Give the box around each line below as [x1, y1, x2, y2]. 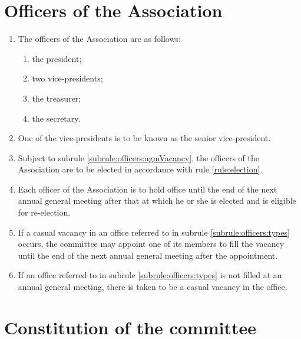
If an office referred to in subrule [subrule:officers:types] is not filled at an [18, 269, 282, 281]
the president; [32, 52, 82, 64]
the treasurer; [32, 92, 81, 104]
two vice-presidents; [32, 72, 103, 84]
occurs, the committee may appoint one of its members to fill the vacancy [18, 237, 285, 250]
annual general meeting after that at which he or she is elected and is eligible [18, 194, 296, 207]
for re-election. [18, 206, 71, 219]
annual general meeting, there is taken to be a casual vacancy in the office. [18, 281, 287, 293]
